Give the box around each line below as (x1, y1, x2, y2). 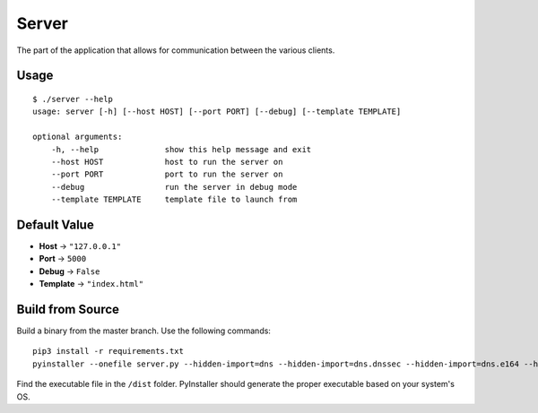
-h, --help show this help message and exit (50, 144, 312, 154)
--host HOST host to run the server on (50, 157, 283, 167)
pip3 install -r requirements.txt (32, 346, 184, 357)
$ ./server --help (32, 94, 114, 104)
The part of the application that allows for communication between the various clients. (16, 45, 335, 56)
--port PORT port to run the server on (50, 169, 283, 179)
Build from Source (16, 301, 120, 317)
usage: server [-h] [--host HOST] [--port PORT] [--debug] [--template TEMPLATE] (32, 107, 402, 116)
